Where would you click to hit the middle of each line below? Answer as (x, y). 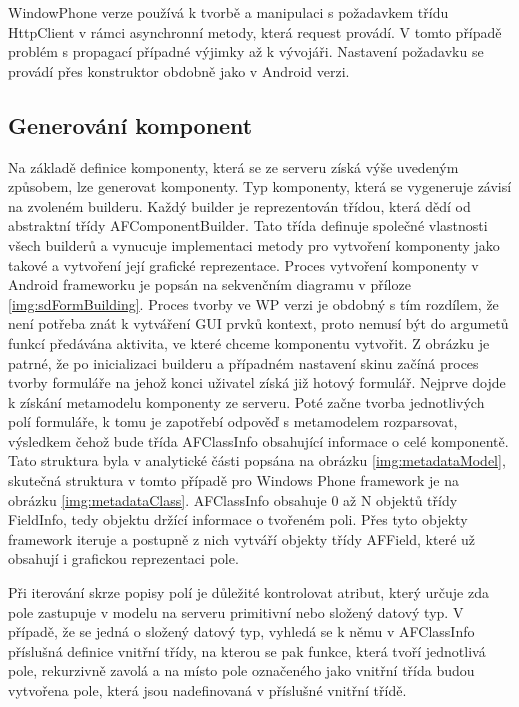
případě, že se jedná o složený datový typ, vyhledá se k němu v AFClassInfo (241, 631)
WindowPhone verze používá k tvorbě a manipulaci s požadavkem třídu (228, 12)
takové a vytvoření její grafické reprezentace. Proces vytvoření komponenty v (243, 264)
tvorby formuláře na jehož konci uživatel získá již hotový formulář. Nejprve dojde (257, 382)
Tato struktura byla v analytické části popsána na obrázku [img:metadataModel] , (257, 460)
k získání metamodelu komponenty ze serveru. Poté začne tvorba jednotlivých (246, 401)
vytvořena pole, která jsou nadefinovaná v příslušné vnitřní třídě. (207, 690)
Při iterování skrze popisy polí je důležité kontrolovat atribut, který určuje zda (248, 592)
